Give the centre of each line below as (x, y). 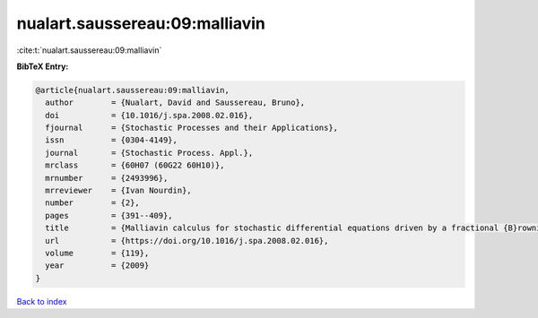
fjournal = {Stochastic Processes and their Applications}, (192, 128)
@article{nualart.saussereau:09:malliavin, (133, 90)
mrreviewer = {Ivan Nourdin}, (118, 191)
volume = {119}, (97, 253)
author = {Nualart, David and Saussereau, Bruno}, (175, 103)
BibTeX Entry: (43, 66)
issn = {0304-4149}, (112, 140)
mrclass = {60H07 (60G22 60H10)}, (135, 165)
